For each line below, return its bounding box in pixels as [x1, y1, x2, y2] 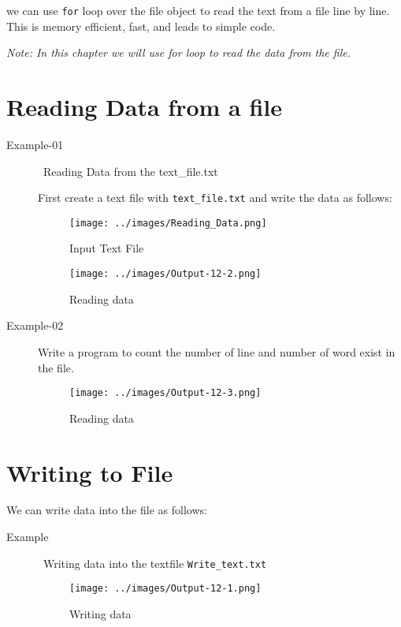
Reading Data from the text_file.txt [43, 162, 218, 179]
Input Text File [69, 240, 144, 256]
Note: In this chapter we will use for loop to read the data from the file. [6, 44, 351, 61]
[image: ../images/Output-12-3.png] [69, 387, 262, 399]
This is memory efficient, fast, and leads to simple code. [6, 17, 276, 34]
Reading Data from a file [6, 91, 283, 123]
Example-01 [6, 136, 64, 152]
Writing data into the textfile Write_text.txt [43, 554, 267, 571]
